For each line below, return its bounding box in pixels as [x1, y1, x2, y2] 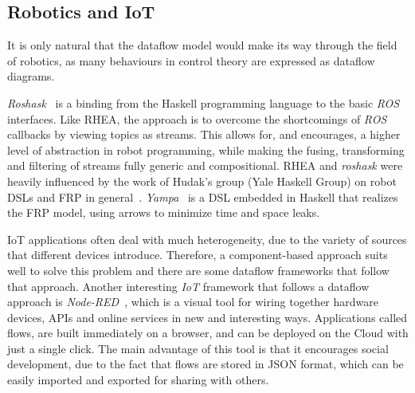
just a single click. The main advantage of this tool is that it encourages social [7, 340, 389, 356]
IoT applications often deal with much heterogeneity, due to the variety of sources [7, 230, 407, 247]
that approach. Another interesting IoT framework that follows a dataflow [7, 277, 370, 294]
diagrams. [7, 68, 55, 84]
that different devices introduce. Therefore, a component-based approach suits [7, 246, 388, 263]
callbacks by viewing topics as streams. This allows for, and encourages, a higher [7, 126, 401, 143]
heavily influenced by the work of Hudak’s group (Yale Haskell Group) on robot [7, 172, 397, 189]
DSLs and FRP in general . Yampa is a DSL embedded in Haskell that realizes [7, 188, 398, 205]
